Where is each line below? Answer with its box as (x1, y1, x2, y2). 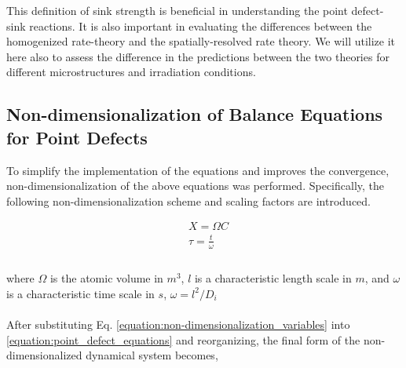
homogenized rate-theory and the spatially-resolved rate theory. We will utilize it (6, 33, 396, 49)
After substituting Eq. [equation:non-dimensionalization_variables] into (6, 316, 350, 333)
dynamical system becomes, (86, 347, 218, 363)
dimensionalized (6, 347, 82, 363)
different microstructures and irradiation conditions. (6, 64, 256, 80)
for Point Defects (6, 125, 148, 149)
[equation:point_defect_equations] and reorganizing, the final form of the (6, 331, 360, 348)
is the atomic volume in (49, 270, 163, 286)
